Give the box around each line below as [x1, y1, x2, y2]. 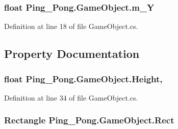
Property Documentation [4, 46, 140, 61]
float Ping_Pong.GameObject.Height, [4, 72, 163, 85]
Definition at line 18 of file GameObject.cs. [4, 21, 138, 31]
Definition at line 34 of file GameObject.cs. [4, 92, 138, 103]
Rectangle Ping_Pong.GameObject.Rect [4, 114, 174, 126]
